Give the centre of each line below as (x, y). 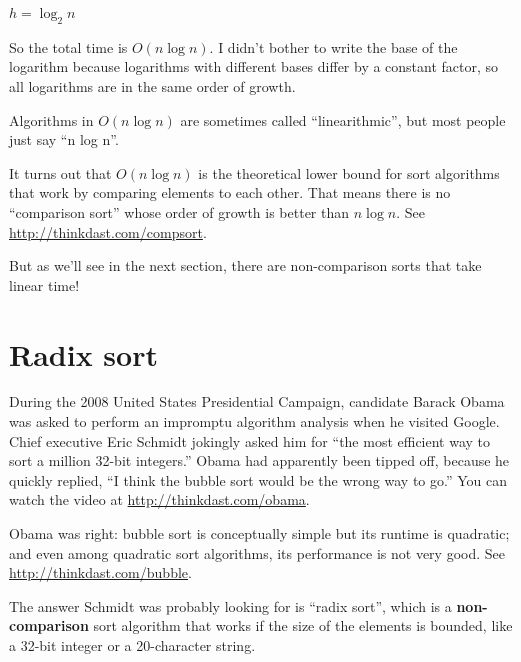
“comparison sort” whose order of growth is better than (179, 211)
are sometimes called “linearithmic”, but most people (343, 119)
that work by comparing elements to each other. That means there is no (230, 192)
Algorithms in (51, 119)
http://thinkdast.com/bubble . (100, 572)
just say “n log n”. (64, 139)
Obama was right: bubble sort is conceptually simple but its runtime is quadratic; (259, 533)
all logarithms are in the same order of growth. (152, 85)
